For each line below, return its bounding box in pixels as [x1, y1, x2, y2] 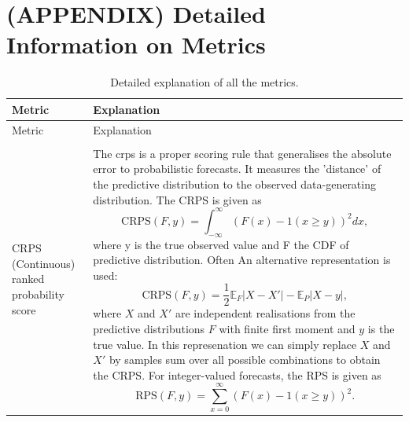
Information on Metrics [6, 28, 266, 61]
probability [12, 285, 64, 302]
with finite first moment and [219, 320, 356, 336]
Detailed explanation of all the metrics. [110, 74, 299, 90]
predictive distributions [93, 320, 205, 336]
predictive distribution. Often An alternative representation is [93, 251, 391, 268]
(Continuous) [12, 255, 76, 271]
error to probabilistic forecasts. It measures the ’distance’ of [93, 160, 381, 177]
